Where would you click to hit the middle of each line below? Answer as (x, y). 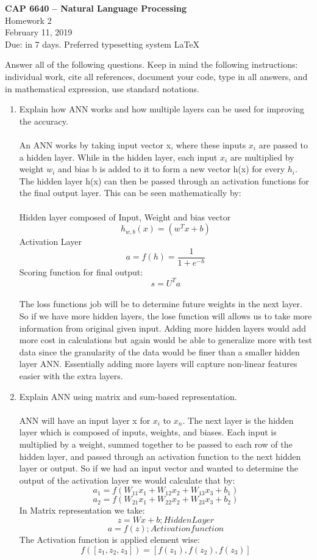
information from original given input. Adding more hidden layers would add (162, 328)
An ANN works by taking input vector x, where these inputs (133, 144)
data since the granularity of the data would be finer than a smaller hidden (159, 351)
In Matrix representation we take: (82, 510)
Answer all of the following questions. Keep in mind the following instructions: (151, 64)
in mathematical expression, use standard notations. (102, 88)
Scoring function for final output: (81, 271)
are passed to (283, 144)
